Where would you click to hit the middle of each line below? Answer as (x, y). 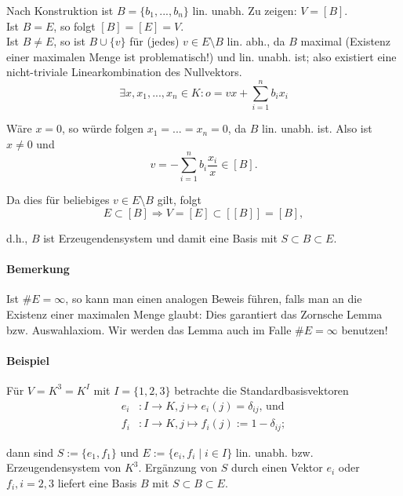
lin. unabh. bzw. (274, 452)
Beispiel (28, 360)
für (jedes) (154, 41)
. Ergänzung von (178, 467)
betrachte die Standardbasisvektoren (261, 390)
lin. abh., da (256, 41)
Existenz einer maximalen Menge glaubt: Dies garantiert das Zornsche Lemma (194, 314)
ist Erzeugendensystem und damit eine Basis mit (160, 238)
